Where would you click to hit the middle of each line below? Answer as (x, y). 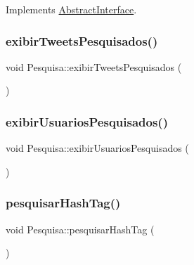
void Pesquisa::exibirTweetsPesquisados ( (94, 66)
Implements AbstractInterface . (71, 9)
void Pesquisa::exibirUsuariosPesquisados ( (97, 148)
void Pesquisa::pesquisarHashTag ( (80, 229)
